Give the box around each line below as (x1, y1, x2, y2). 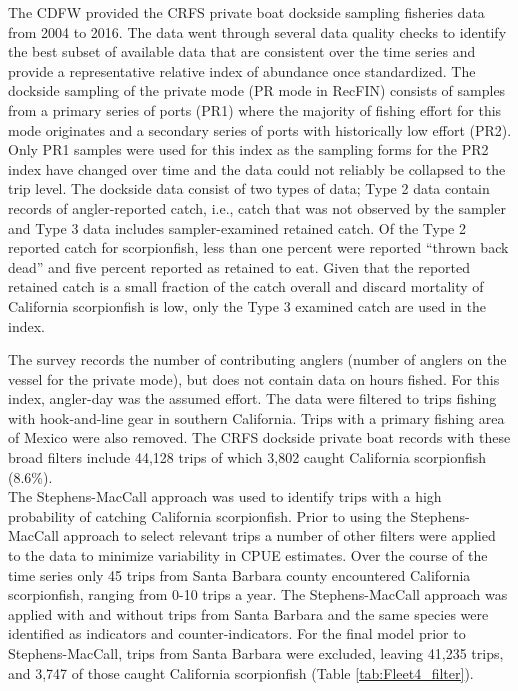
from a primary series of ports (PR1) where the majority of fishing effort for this (8, 99, 502, 120)
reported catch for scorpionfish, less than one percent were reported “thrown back (8, 237, 509, 258)
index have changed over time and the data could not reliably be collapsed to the (8, 158, 506, 179)
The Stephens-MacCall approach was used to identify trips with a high (8, 486, 442, 507)
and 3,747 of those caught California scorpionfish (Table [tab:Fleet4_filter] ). (8, 662, 474, 683)
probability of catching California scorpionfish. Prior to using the (8, 505, 406, 526)
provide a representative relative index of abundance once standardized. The (8, 60, 476, 81)
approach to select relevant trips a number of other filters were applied (63, 525, 496, 546)
